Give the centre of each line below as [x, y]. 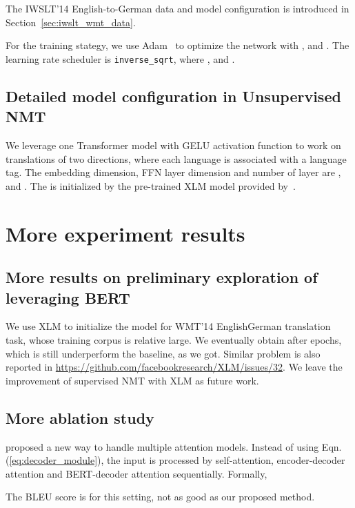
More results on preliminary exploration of [162, 277]
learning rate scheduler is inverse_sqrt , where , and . [120, 58]
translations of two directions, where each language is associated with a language [176, 158]
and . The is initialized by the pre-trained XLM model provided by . [151, 185]
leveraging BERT [68, 297]
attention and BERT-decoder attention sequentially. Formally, [136, 473]
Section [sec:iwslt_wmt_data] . [71, 22]
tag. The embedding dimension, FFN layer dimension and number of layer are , [173, 172]
